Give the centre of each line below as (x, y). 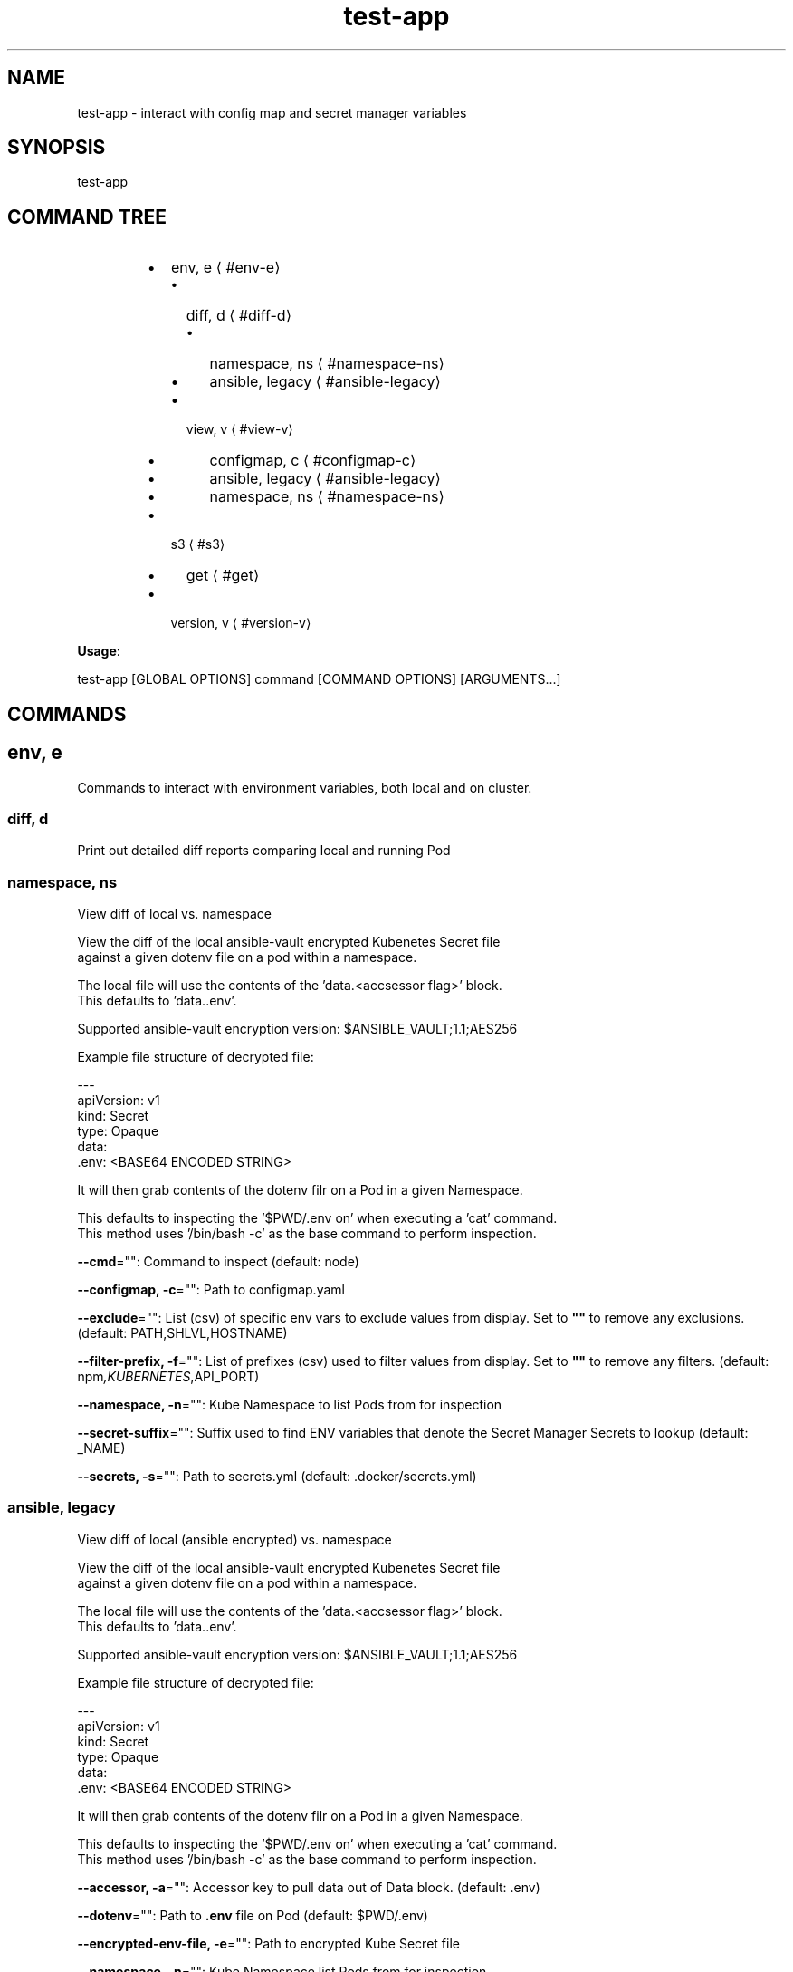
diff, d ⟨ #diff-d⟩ (239, 316)
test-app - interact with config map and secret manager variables (272, 112)
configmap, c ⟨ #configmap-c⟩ (313, 461)
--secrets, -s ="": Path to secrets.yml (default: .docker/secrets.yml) (277, 1477)
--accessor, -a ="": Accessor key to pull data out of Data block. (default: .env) (309, 1887)
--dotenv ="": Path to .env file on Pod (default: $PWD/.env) (253, 1915)
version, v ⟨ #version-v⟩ (241, 623)
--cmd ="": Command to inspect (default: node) (218, 1262)
